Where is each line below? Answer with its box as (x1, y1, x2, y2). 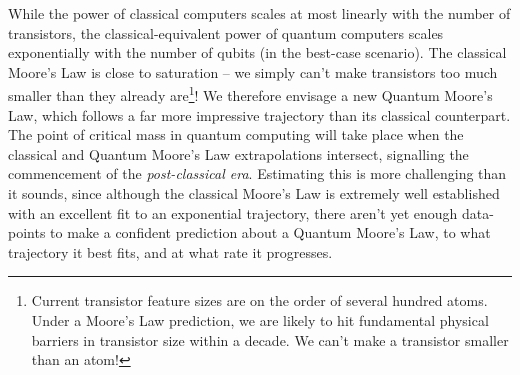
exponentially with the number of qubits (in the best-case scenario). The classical (8, 42, 507, 63)
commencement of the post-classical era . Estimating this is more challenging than (8, 163, 507, 184)
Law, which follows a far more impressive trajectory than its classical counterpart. (8, 104, 511, 125)
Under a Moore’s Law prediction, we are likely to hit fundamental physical (31, 309, 489, 330)
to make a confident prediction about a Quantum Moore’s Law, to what (50, 222, 491, 243)
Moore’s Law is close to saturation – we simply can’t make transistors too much (8, 61, 498, 82)
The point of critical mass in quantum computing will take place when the (8, 124, 464, 145)
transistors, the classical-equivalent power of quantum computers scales (8, 22, 444, 43)
